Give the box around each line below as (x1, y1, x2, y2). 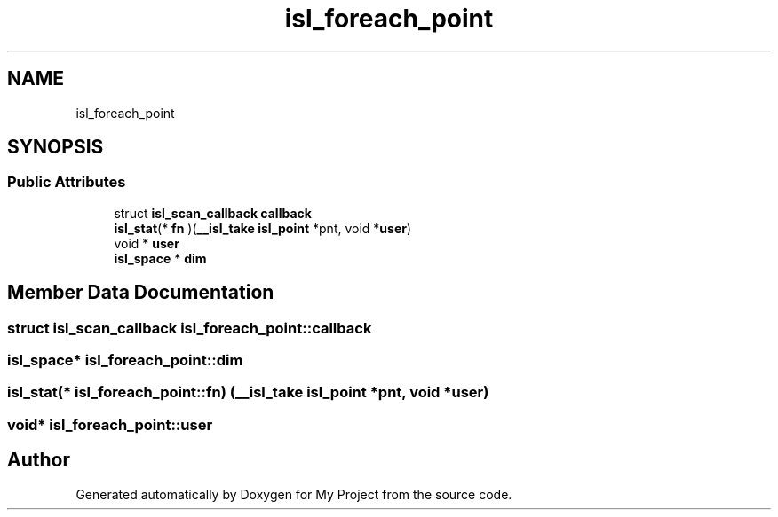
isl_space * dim (114, 250, 207, 266)
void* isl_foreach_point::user (7, 415, 213, 434)
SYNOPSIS (7, 136, 104, 159)
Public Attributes (7, 173, 126, 192)
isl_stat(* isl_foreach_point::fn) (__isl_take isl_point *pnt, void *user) (7, 383, 489, 402)
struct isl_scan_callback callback (114, 205, 312, 221)
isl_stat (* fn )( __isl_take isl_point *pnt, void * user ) (114, 220, 412, 236)
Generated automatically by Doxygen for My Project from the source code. (75, 486, 512, 502)
